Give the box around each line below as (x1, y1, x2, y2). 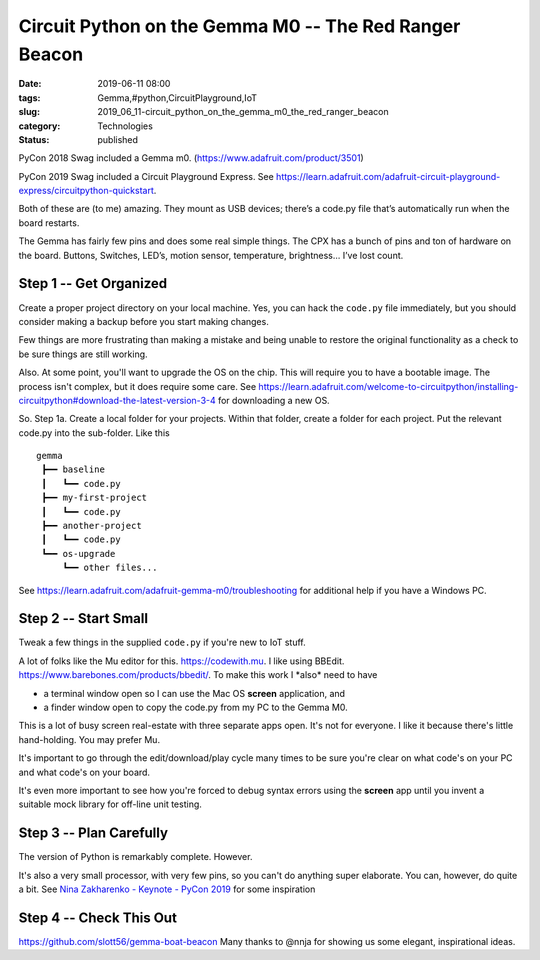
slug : (18, 106, 40, 118)
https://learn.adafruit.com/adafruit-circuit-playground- (275, 170, 501, 182)
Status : (18, 133, 50, 145)
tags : (18, 91, 41, 104)
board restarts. (18, 216, 80, 229)
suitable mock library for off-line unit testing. (18, 798, 202, 810)
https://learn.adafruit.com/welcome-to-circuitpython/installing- (258, 380, 519, 392)
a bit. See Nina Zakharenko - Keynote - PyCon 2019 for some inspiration (18, 883, 316, 895)
